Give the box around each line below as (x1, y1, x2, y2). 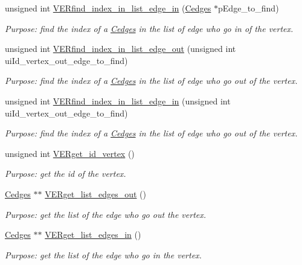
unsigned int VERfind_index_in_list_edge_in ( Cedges (5, 2, 211, 14)
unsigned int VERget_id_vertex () (5, 147, 135, 159)
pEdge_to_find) (218, 2, 279, 14)
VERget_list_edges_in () (45, 228, 141, 241)
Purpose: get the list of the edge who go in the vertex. (5, 248, 202, 261)
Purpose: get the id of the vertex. (5, 167, 126, 180)
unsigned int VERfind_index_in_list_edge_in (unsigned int (5, 94, 231, 107)
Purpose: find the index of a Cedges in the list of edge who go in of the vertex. (5, 22, 294, 34)
